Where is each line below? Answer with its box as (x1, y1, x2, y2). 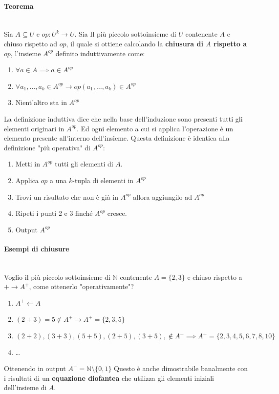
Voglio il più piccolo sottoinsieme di (4, 271, 110, 282)
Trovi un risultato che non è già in (15, 191, 118, 202)
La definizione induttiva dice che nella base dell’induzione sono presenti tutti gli (4, 113, 243, 124)
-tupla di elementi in (72, 175, 134, 185)
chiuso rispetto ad (4, 38, 58, 48)
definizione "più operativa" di (4, 142, 90, 152)
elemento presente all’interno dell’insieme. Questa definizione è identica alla (4, 133, 230, 143)
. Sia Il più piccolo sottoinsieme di (74, 29, 176, 39)
